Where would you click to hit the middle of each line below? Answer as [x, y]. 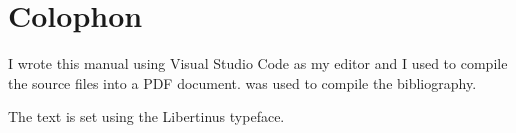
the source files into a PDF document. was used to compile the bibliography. [242, 82]
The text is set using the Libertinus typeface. [146, 116]
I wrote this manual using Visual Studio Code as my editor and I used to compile [258, 63]
